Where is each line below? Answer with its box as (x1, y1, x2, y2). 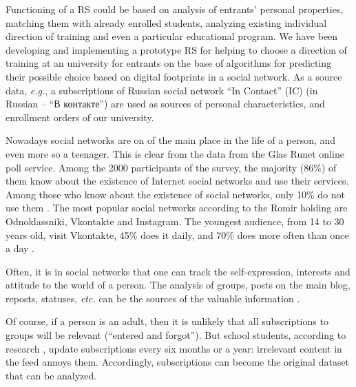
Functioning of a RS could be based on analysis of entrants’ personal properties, (6, 2, 344, 16)
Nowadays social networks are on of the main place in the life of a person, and (6, 133, 336, 147)
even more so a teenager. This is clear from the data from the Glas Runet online (6, 146, 344, 160)
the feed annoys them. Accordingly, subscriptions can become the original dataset (6, 355, 350, 369)
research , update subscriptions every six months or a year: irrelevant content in (6, 341, 342, 355)
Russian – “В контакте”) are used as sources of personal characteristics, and (6, 96, 325, 111)
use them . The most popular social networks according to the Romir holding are (6, 200, 348, 215)
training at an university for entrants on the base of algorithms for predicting (6, 56, 332, 70)
